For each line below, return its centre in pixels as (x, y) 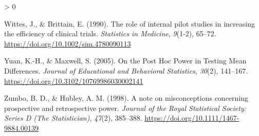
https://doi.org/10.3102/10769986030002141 (74, 81)
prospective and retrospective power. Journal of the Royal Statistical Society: (125, 108)
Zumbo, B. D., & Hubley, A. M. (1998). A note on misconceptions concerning (126, 98)
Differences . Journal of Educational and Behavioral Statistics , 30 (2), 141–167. (126, 70)
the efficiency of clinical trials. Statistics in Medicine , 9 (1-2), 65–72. (110, 33)
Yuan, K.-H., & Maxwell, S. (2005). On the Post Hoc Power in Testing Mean (125, 61)
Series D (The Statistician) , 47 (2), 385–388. (73, 118)
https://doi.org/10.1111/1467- (192, 118)
